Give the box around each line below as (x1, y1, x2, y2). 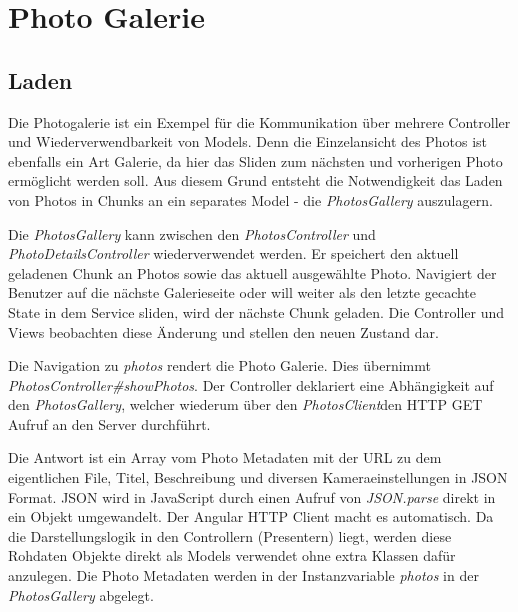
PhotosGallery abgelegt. (8, 584, 154, 605)
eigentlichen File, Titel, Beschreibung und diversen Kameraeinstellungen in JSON (8, 467, 508, 488)
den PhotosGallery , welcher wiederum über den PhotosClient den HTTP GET (8, 394, 483, 415)
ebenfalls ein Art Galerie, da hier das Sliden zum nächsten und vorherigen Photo (8, 150, 503, 171)
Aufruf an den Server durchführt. (8, 413, 211, 434)
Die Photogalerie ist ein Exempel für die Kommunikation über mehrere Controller (8, 111, 511, 132)
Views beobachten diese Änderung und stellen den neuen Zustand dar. (8, 321, 439, 342)
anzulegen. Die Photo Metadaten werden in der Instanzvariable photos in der (8, 565, 479, 586)
